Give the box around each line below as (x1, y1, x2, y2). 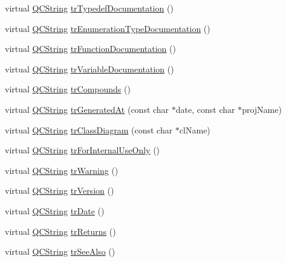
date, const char (175, 103, 235, 115)
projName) (242, 103, 282, 115)
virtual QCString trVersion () (5, 184, 114, 197)
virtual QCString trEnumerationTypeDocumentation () (5, 22, 210, 34)
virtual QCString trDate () (5, 204, 105, 217)
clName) (179, 123, 210, 136)
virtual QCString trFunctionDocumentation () (5, 42, 176, 55)
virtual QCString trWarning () (5, 164, 119, 176)
